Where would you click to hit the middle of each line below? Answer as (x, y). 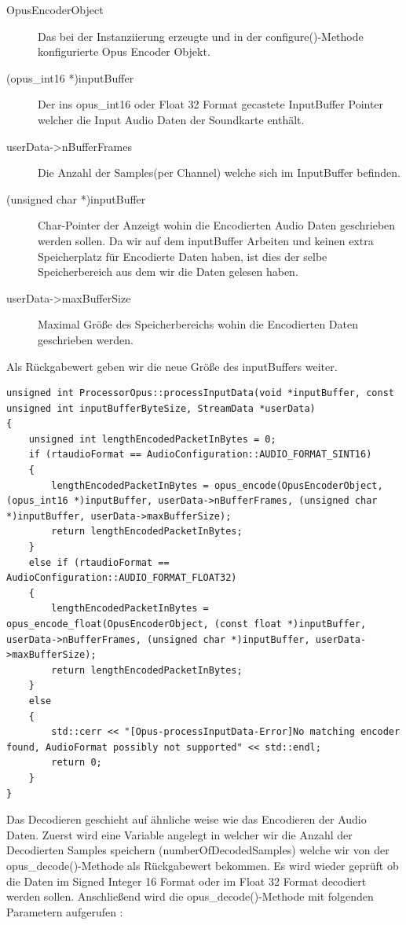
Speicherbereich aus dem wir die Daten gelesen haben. (168, 272)
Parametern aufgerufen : (65, 911)
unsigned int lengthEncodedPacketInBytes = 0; (152, 439)
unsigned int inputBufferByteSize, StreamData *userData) (161, 408)
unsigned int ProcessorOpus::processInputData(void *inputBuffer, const (200, 393)
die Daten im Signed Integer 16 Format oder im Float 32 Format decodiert (187, 881)
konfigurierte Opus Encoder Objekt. (124, 51)
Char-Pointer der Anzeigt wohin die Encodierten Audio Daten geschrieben (217, 225)
